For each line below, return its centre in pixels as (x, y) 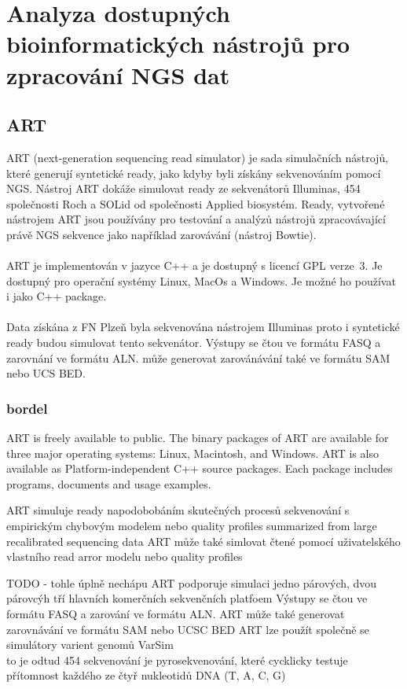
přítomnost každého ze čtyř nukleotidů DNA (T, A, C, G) (146, 675)
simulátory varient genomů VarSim (90, 645)
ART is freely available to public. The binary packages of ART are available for (198, 438)
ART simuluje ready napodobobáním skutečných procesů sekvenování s (178, 510)
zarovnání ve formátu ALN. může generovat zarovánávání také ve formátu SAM (198, 357)
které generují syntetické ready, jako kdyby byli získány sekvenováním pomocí (194, 173)
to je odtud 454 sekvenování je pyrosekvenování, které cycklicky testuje (177, 660)
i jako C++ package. (57, 296)
